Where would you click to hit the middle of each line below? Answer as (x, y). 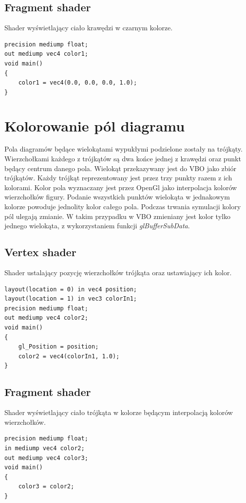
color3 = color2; (46, 487)
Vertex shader (40, 252)
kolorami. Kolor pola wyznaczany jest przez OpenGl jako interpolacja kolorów (121, 187)
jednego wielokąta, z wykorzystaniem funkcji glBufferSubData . (97, 226)
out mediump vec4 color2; (46, 318)
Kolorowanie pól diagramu (95, 125)
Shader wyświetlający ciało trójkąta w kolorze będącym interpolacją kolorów (119, 412)
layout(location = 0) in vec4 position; (71, 289)
